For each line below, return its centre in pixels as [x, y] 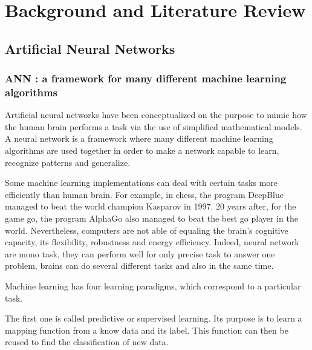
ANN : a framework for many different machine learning [146, 78]
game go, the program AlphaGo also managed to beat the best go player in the [151, 218]
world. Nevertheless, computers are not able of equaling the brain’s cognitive [147, 230]
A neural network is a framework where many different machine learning [139, 138]
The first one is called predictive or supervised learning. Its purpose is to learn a [154, 318]
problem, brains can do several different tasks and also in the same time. [139, 266]
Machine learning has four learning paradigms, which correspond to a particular [153, 286]
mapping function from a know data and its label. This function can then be [147, 330]
